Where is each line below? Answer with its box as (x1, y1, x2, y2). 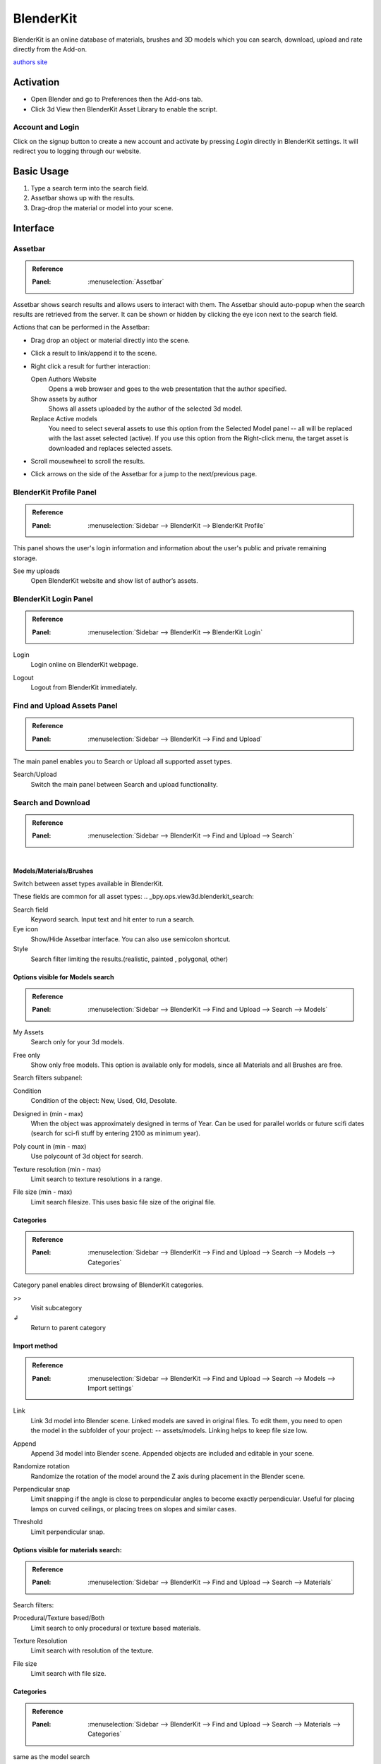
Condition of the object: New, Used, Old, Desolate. (30, 1097, 177, 1105)
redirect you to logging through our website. (13, 147, 141, 155)
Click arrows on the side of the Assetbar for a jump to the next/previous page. (30, 470, 258, 478)
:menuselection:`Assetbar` (87, 277, 164, 286)
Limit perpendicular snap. (30, 1528, 105, 1536)
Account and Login (13, 122, 80, 132)
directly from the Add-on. (13, 44, 87, 53)
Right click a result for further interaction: (30, 362, 151, 370)
